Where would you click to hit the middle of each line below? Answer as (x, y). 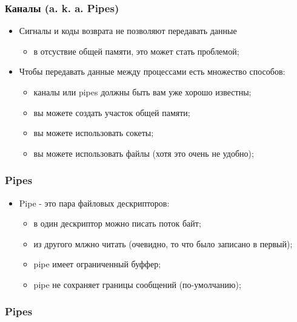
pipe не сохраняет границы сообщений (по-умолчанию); (137, 284)
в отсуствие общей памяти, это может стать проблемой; (136, 51)
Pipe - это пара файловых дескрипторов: (94, 203)
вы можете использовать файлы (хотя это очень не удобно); (144, 153)
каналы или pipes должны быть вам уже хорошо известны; (142, 92)
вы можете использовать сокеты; (94, 133)
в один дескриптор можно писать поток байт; (117, 223)
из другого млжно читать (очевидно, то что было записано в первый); (163, 243)
